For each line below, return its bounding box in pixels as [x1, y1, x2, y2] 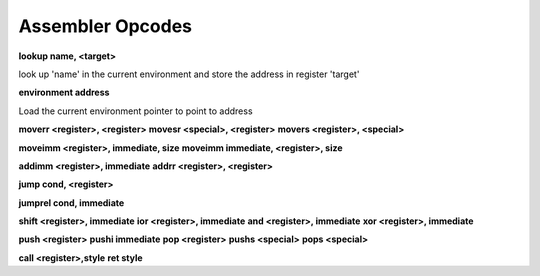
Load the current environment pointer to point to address [18, 105, 254, 117]
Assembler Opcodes [18, 15, 193, 37]
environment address [18, 86, 110, 99]
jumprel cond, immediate [18, 196, 125, 209]
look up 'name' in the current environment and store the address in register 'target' [18, 68, 360, 80]
